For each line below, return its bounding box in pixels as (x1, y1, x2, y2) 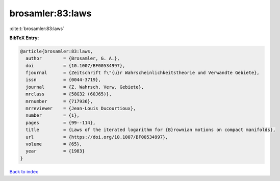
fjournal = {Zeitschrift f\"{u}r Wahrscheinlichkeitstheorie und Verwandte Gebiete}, (26, 70, 260, 76)
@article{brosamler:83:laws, (20, 48, 93, 54)
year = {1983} (26, 148, 85, 154)
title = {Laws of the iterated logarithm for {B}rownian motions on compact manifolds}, (26, 127, 276, 133)
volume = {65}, (26, 141, 83, 147)
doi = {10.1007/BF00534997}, (26, 63, 125, 68)
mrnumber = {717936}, (26, 98, 93, 104)
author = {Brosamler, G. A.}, (26, 56, 120, 61)
